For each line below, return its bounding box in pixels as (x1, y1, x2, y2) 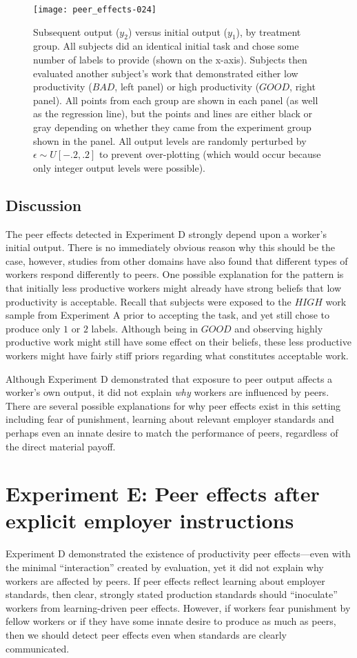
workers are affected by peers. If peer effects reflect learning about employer (6, 573, 325, 588)
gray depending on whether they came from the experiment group (33, 120, 312, 134)
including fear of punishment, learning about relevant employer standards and (6, 412, 334, 426)
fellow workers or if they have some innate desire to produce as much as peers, (6, 614, 336, 628)
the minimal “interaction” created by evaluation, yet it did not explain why (6, 560, 324, 574)
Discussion (6, 194, 82, 215)
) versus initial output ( (127, 24, 227, 39)
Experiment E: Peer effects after (6, 479, 320, 508)
